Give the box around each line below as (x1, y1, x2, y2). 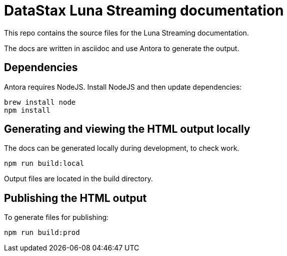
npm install (4, 106, 50, 114)
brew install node (4, 98, 76, 106)
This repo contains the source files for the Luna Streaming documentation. (4, 28, 249, 37)
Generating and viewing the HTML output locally (4, 123, 250, 136)
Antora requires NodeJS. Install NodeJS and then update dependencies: (4, 82, 242, 91)
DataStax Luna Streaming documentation (4, 2, 284, 19)
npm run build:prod (4, 228, 80, 237)
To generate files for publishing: (4, 213, 109, 222)
